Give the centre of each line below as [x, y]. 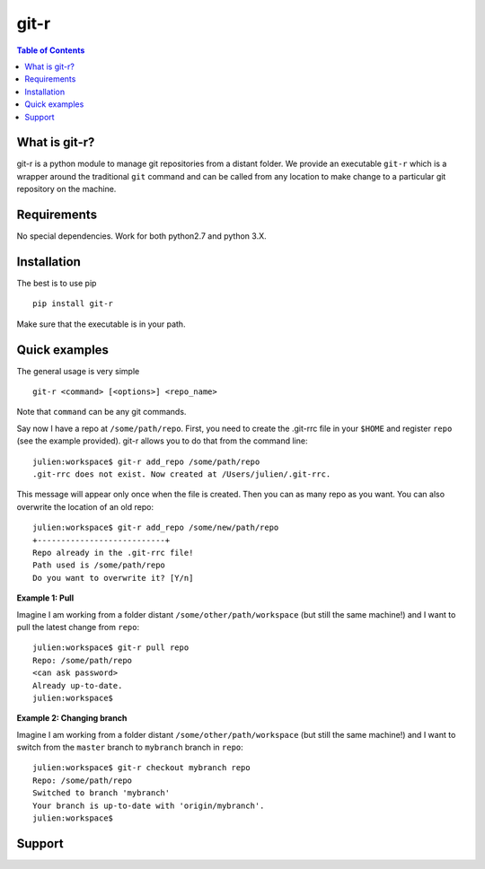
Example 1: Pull [45, 598]
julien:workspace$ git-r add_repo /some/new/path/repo [156, 528]
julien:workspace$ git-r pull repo [111, 648]
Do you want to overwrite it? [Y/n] [113, 578]
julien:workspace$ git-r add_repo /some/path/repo [146, 461]
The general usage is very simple [78, 371]
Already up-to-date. [78, 685]
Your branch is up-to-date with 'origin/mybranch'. [149, 805]
